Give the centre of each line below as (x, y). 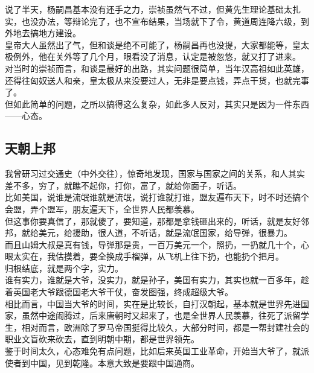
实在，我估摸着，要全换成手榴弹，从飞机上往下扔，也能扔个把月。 (152, 256)
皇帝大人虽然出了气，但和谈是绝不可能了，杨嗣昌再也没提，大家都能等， (149, 44)
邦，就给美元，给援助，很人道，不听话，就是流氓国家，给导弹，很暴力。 (149, 233)
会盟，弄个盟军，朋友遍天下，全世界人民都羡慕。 (102, 209)
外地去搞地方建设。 (43, 33)
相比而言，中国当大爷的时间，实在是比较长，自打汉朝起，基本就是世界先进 (153, 303)
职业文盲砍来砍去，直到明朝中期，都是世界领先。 (102, 339)
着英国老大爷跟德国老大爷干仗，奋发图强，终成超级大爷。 (119, 292)
